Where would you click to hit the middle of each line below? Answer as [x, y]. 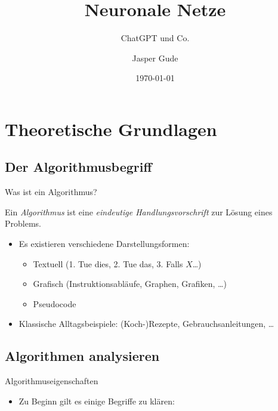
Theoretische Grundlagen [111, 129]
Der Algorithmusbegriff [78, 167]
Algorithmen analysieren [82, 356]
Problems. [23, 223]
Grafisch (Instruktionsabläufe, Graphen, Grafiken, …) [130, 284]
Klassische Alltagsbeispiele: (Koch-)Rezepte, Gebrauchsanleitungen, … [146, 324]
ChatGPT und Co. [155, 38]
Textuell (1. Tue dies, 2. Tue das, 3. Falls [108, 263]
